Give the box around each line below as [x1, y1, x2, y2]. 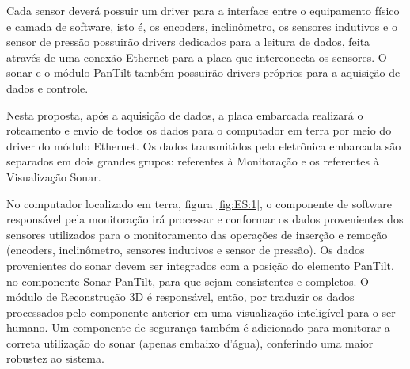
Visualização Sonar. [6, 168, 101, 184]
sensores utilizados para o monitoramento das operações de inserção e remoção [6, 226, 388, 242]
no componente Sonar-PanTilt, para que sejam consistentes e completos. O [6, 272, 369, 289]
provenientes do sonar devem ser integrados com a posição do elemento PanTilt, [6, 257, 394, 273]
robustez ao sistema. [6, 350, 104, 367]
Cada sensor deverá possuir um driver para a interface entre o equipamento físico [6, 2, 400, 18]
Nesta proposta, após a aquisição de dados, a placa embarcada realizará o [6, 106, 363, 123]
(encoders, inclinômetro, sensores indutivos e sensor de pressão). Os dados [6, 242, 365, 258]
